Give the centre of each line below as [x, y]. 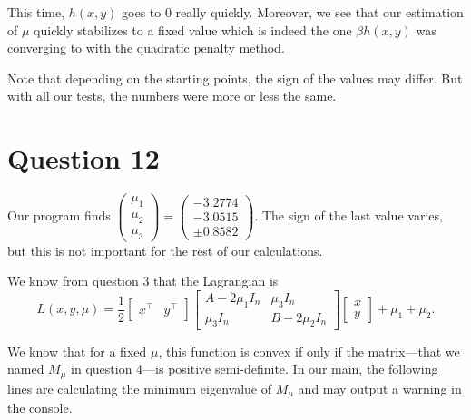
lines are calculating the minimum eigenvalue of [139, 388]
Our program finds [59, 215]
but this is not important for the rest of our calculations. [165, 250]
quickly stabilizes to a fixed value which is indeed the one [193, 29]
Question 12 [83, 158]
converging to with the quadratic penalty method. [146, 48]
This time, [36, 12]
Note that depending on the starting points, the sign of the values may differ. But [235, 78]
